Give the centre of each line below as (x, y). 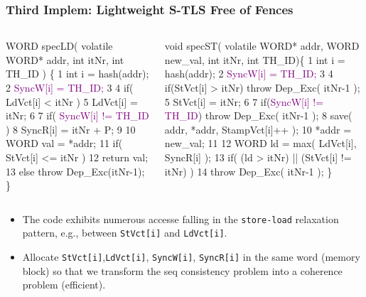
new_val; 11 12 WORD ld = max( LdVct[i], (260, 143)
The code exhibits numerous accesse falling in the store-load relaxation (181, 218)
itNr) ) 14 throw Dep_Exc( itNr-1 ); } (248, 171)
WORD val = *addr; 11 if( (64, 143)
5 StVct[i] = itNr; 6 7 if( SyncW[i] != (244, 101)
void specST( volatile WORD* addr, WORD (262, 46)
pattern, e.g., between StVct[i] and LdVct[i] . (125, 233)
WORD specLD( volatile (59, 46)
